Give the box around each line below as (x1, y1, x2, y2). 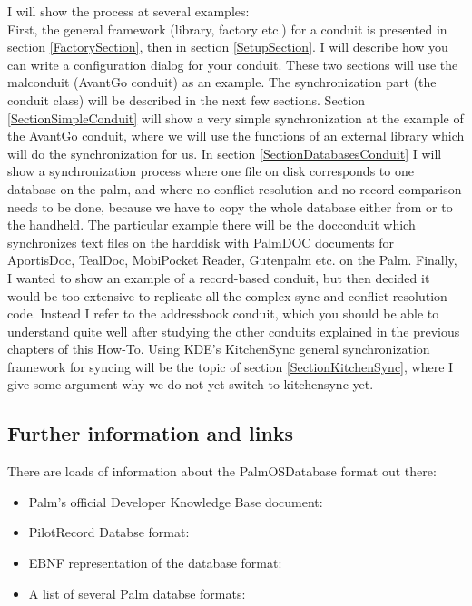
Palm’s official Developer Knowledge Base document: (28, 492, 323, 511)
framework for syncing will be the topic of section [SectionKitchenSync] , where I (7, 357, 454, 376)
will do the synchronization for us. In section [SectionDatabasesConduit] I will (7, 143, 442, 162)
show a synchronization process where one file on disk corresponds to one (7, 161, 414, 181)
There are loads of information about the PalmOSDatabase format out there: (7, 462, 437, 481)
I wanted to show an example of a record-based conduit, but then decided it (7, 268, 430, 287)
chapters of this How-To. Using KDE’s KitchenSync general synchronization (7, 339, 430, 358)
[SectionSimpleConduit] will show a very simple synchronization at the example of (7, 108, 464, 127)
